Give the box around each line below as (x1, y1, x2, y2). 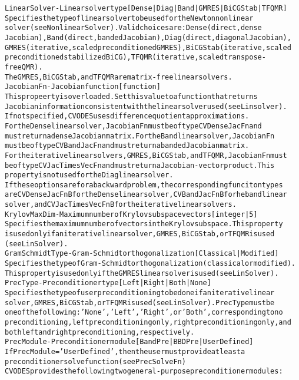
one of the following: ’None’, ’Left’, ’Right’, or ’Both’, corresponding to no (5, 308, 283, 317)
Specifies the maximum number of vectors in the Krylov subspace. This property (5, 220, 283, 229)
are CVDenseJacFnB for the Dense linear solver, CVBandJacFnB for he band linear (5, 190, 287, 199)
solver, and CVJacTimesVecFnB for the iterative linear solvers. (5, 200, 237, 209)
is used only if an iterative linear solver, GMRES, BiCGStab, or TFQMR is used (5, 230, 275, 239)
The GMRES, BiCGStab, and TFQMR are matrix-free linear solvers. (5, 72, 232, 81)
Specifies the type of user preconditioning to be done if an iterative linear (5, 289, 275, 298)
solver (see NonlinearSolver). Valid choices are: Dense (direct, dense (5, 24, 262, 32)
